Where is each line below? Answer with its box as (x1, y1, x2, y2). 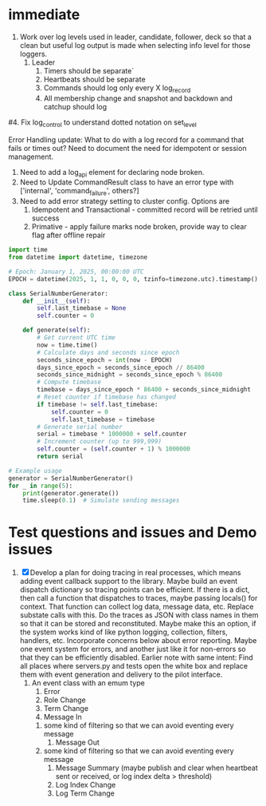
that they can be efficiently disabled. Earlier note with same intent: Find (19, 653, 253, 662)
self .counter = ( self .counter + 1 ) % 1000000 (37, 445, 191, 453)
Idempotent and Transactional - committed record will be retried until (31, 205, 259, 215)
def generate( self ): (22, 326, 91, 335)
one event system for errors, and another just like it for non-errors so (19, 645, 246, 654)
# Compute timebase (37, 378, 102, 387)
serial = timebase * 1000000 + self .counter (37, 430, 187, 439)
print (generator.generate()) (22, 489, 119, 497)
